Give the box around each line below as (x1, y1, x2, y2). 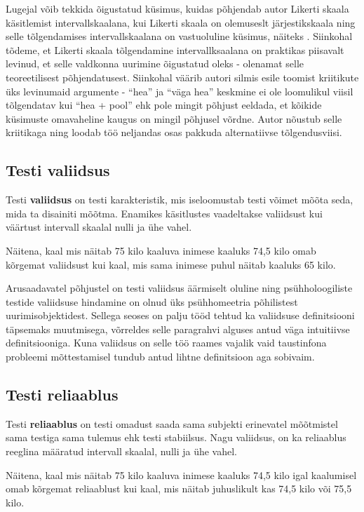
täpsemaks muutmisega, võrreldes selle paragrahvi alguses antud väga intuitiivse (6, 321, 350, 336)
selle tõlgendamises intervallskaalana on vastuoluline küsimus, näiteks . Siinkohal (6, 29, 353, 43)
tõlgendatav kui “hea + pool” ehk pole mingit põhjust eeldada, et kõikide (6, 97, 322, 112)
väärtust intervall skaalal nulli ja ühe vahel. (6, 220, 192, 234)
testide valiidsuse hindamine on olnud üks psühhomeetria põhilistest (6, 294, 298, 309)
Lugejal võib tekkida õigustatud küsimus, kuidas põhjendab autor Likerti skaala (6, 1, 349, 15)
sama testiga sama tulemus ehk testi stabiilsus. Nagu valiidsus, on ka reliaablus (6, 430, 346, 445)
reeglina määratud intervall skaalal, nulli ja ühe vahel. (6, 444, 238, 459)
